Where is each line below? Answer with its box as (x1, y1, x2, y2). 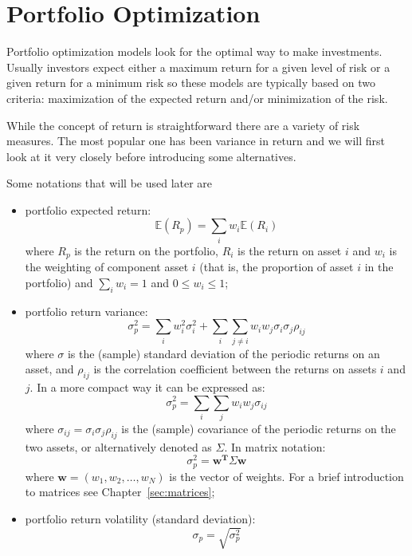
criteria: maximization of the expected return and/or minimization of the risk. (6, 89, 388, 106)
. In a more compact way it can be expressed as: (29, 378, 265, 395)
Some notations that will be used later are (6, 175, 213, 191)
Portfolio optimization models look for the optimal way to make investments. (6, 43, 383, 60)
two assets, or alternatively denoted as (25, 438, 212, 455)
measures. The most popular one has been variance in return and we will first (6, 132, 386, 149)
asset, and (25, 361, 74, 377)
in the (364, 258, 394, 275)
